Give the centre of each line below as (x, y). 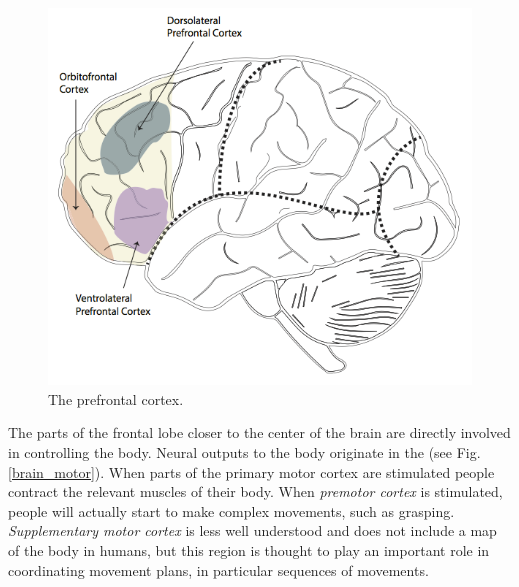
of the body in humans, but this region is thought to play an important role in (249, 549)
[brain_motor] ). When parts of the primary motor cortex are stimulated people (251, 471)
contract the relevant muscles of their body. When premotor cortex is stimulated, (255, 491)
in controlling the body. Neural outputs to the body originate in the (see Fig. (244, 451)
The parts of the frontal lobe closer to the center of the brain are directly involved (259, 432)
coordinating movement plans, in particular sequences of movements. (218, 569)
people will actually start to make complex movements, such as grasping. (231, 510)
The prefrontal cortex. (116, 398)
